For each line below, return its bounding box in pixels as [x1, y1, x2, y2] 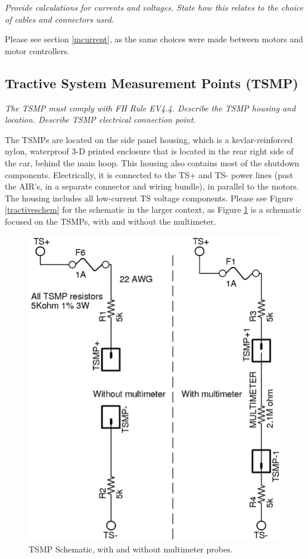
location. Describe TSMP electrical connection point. [5, 113, 196, 126]
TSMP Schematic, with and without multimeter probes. [29, 542, 233, 555]
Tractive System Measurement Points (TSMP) [5, 73, 298, 92]
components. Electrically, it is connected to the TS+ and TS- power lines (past [5, 168, 293, 181]
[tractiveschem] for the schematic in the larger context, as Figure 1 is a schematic [5, 203, 302, 216]
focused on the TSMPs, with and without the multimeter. [5, 215, 216, 227]
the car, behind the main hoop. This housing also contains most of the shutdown [5, 156, 300, 169]
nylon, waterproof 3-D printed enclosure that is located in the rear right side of [5, 145, 294, 157]
